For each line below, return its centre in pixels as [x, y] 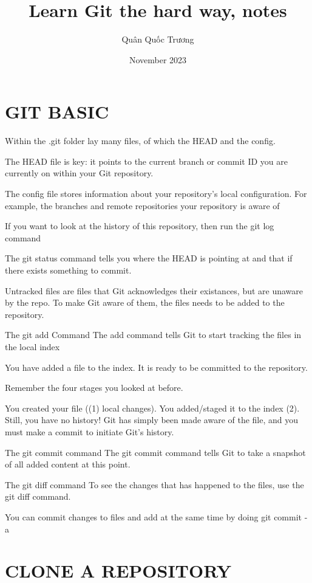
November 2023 [158, 59]
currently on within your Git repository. [79, 173]
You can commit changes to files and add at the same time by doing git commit [154, 516]
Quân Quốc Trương [158, 39]
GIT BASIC [57, 112]
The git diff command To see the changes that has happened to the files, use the [154, 484]
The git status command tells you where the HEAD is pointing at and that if [149, 258]
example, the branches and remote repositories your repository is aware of [142, 205]
